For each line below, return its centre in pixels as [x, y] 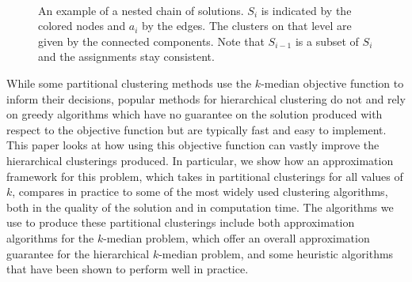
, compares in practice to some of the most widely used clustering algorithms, [200, 192]
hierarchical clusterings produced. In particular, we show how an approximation [200, 160]
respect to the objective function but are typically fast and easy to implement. [196, 129]
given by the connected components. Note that [151, 41]
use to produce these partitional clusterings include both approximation [181, 222]
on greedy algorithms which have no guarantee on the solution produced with [195, 114]
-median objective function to [332, 83]
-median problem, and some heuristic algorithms [276, 253]
